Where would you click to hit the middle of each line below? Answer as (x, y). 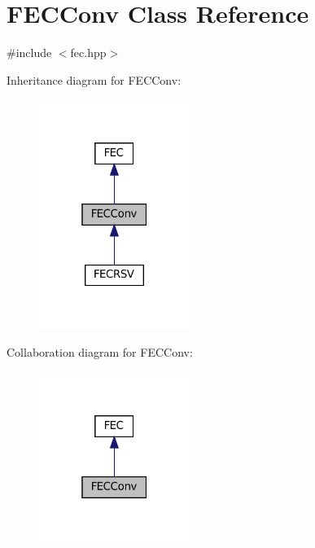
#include (29, 53)
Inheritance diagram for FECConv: (94, 79)
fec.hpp (88, 53)
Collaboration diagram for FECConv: (100, 352)
